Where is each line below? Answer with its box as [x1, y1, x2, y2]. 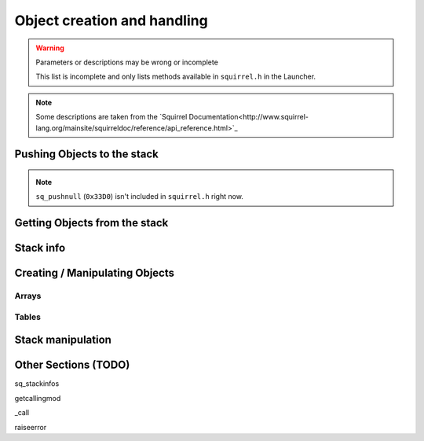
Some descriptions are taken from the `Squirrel [35, 112, 188, 122]
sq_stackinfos [14, 379, 60, 388]
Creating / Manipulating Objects [14, 266, 174, 280]
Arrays [14, 291, 42, 302]
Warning [35, 43, 64, 53]
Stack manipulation [14, 333, 111, 347]
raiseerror [14, 422, 47, 432]
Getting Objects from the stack [14, 216, 169, 230]
